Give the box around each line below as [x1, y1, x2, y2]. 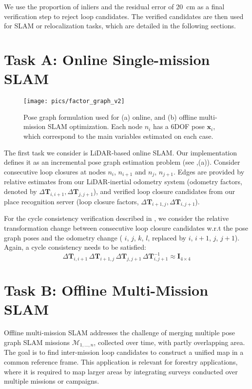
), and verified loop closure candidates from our [93, 186, 235, 196]
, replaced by [148, 232, 186, 242]
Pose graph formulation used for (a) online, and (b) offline [23, 111, 197, 122]
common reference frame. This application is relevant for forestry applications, [4, 356, 238, 367]
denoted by [4, 186, 37, 196]
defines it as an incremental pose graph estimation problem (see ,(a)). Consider [4, 157, 240, 167]
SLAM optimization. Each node [47, 121, 143, 131]
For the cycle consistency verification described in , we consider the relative [4, 213, 229, 223]
